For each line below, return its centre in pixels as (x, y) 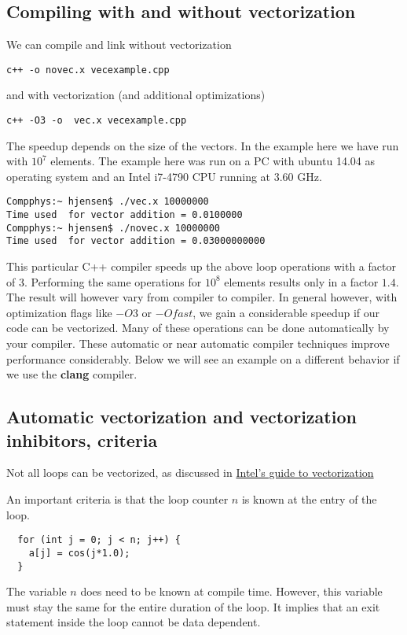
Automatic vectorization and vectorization (181, 417)
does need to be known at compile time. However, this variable (231, 591)
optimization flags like (59, 312)
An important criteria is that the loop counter (117, 499)
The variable (37, 591)
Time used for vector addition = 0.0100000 (125, 215)
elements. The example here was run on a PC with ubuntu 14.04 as (213, 161)
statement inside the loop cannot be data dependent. (134, 622)
